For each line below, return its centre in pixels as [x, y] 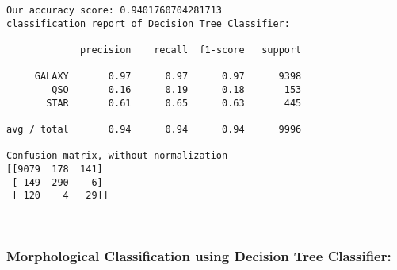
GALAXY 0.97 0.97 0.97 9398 [168, 77]
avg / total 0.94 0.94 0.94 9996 [154, 129]
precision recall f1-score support [191, 50]
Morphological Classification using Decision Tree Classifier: [199, 256]
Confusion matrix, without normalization [117, 156]
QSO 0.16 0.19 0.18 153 [177, 89]
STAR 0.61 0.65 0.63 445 [174, 103]
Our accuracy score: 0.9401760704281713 [115, 10]
